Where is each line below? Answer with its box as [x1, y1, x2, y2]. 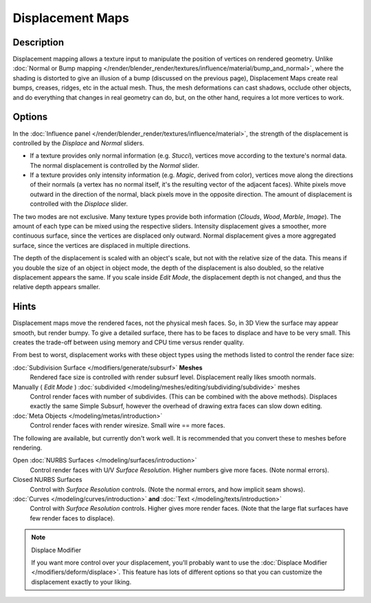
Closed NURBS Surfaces [12, 476, 82, 484]
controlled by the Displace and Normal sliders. [12, 138, 144, 147]
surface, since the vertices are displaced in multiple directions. [12, 241, 190, 249]
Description [12, 36, 65, 48]
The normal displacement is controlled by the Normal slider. [30, 161, 199, 169]
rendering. [12, 443, 43, 452]
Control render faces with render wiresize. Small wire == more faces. [30, 421, 225, 430]
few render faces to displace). [30, 514, 115, 522]
